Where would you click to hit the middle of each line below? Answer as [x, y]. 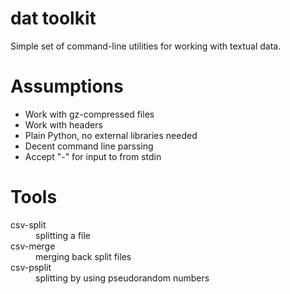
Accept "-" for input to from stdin [93, 156]
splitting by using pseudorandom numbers [122, 278]
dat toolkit [53, 18]
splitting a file [63, 235]
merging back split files [83, 256]
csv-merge [33, 246]
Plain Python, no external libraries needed [111, 135]
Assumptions [67, 86]
